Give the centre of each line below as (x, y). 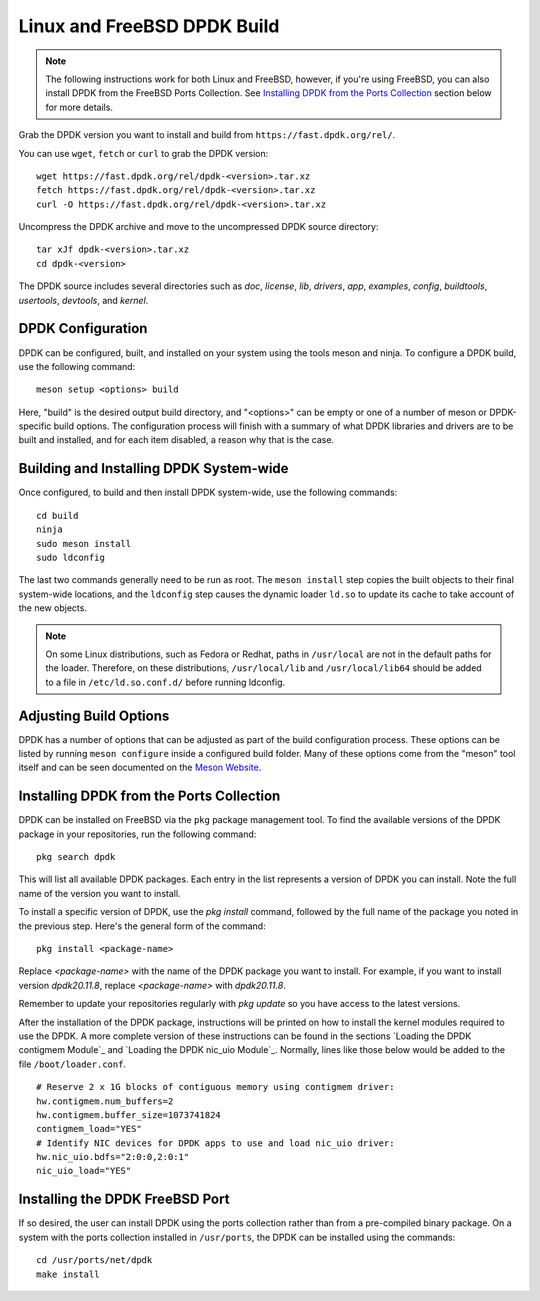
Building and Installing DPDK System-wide (153, 468)
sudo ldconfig (70, 557)
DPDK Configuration (83, 328)
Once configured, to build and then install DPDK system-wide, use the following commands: (208, 492)
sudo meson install (84, 543)
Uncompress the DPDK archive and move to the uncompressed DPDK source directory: (198, 227)
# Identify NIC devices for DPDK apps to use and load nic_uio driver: (215, 1143)
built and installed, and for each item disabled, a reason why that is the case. (176, 440)
